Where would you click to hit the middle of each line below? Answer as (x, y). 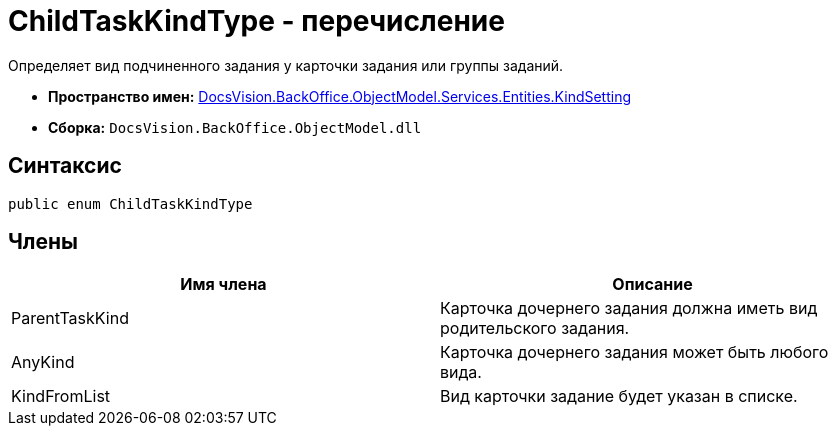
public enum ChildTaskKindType (130, 203)
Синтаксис (65, 166)
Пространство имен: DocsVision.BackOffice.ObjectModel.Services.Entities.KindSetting (340, 96)
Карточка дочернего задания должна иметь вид (629, 308)
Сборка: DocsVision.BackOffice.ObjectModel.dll (235, 127)
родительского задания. (535, 328)
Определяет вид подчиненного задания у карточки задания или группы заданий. (286, 65)
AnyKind (43, 362)
